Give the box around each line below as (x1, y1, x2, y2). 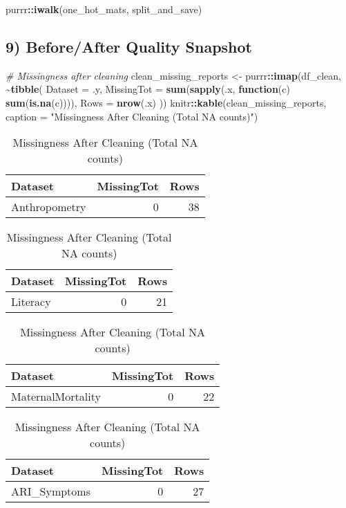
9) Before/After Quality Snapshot (6, 35, 252, 57)
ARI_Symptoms (11, 483, 90, 500)
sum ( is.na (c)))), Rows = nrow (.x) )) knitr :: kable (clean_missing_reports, (6, 95, 327, 109)
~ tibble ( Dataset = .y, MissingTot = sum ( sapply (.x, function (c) (6, 82, 290, 96)
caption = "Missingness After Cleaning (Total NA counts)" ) (6, 109, 258, 123)
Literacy (11, 293, 51, 310)
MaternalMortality (11, 388, 101, 405)
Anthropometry (11, 199, 86, 215)
